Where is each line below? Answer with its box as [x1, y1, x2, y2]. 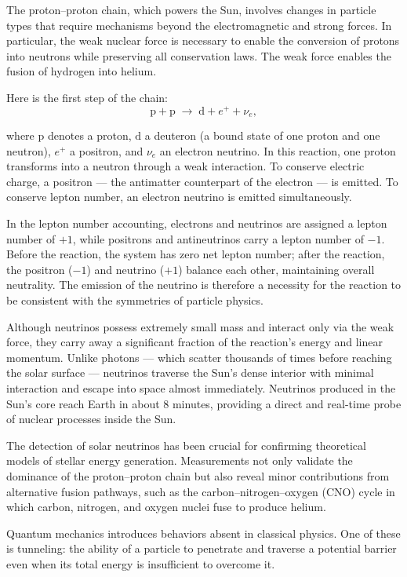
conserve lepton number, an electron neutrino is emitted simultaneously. [6, 188, 352, 205]
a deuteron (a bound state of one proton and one [144, 127, 380, 144]
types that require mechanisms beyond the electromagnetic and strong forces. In [6, 16, 392, 33]
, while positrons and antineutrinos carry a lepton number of [72, 230, 364, 247]
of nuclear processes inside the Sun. [6, 411, 176, 427]
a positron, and [70, 142, 144, 159]
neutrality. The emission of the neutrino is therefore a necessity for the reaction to [6, 276, 402, 293]
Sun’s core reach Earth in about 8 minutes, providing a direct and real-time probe [6, 395, 402, 411]
